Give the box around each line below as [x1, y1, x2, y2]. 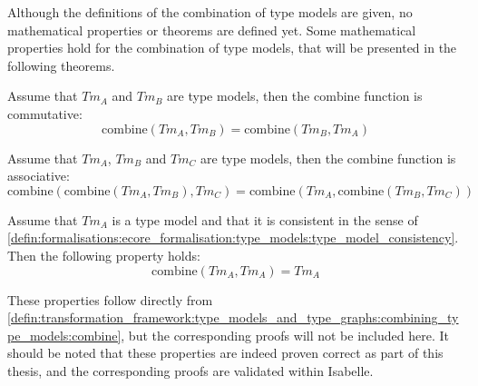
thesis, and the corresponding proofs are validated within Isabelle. [7, 361, 374, 380]
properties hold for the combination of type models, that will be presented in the [7, 38, 457, 57]
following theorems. [7, 55, 115, 74]
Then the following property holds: [7, 245, 200, 264]
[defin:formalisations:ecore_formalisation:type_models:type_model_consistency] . [7, 228, 459, 247]
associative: [7, 166, 70, 185]
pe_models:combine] [7, 325, 122, 344]
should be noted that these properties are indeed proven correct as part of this [7, 343, 444, 362]
